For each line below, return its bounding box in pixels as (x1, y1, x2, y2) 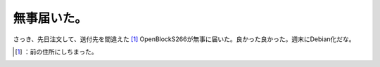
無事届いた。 (13, 10, 88, 26)
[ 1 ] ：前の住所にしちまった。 (15, 47, 98, 56)
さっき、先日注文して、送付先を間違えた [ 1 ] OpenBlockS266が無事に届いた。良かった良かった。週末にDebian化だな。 (13, 35, 355, 43)
